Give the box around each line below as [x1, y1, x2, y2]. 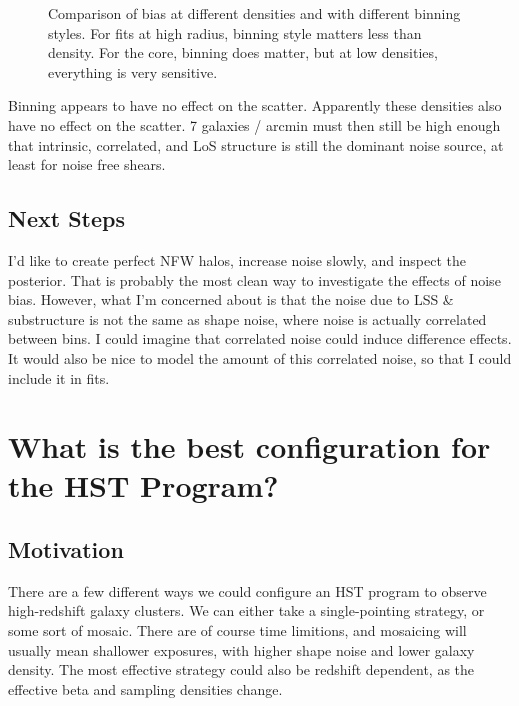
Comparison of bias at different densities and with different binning [48, 3, 461, 23]
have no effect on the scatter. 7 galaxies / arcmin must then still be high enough [8, 114, 501, 135]
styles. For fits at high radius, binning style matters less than [48, 22, 422, 43]
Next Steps [8, 203, 125, 234]
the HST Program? [8, 465, 279, 506]
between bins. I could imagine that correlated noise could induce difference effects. [8, 328, 512, 349]
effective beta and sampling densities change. [8, 678, 283, 699]
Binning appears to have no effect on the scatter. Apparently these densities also [8, 95, 502, 116]
